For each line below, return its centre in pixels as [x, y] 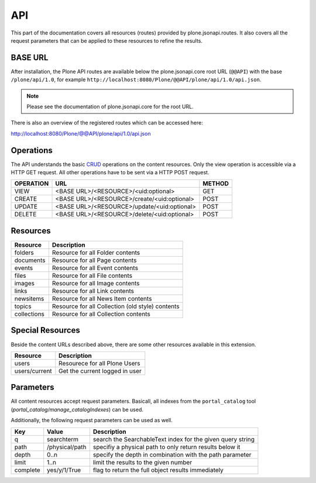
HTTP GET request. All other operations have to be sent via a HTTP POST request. [110, 172]
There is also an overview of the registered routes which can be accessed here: [107, 123]
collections [30, 314]
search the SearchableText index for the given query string [174, 439]
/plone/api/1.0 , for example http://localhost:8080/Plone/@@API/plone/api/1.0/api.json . [136, 80]
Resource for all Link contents [93, 291]
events [24, 268]
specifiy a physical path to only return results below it [166, 447]
